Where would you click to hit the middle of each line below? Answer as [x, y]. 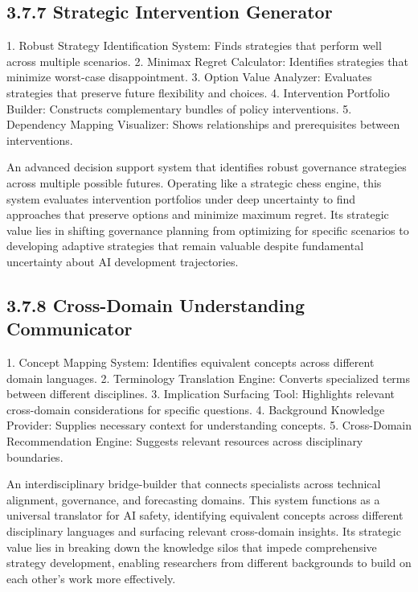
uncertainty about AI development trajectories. [123, 261]
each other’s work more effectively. [91, 578]
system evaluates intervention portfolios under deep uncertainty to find [181, 198]
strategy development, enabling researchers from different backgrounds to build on [209, 563]
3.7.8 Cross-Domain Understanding [156, 304]
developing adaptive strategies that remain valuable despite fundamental [185, 246]
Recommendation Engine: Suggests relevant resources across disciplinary [185, 441]
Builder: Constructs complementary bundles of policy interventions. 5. [179, 108]
